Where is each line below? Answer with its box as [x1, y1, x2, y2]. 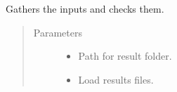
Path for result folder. [78, 48, 172, 63]
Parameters [33, 25, 82, 39]
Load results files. [78, 72, 154, 86]
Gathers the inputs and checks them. [6, 1, 164, 15]
